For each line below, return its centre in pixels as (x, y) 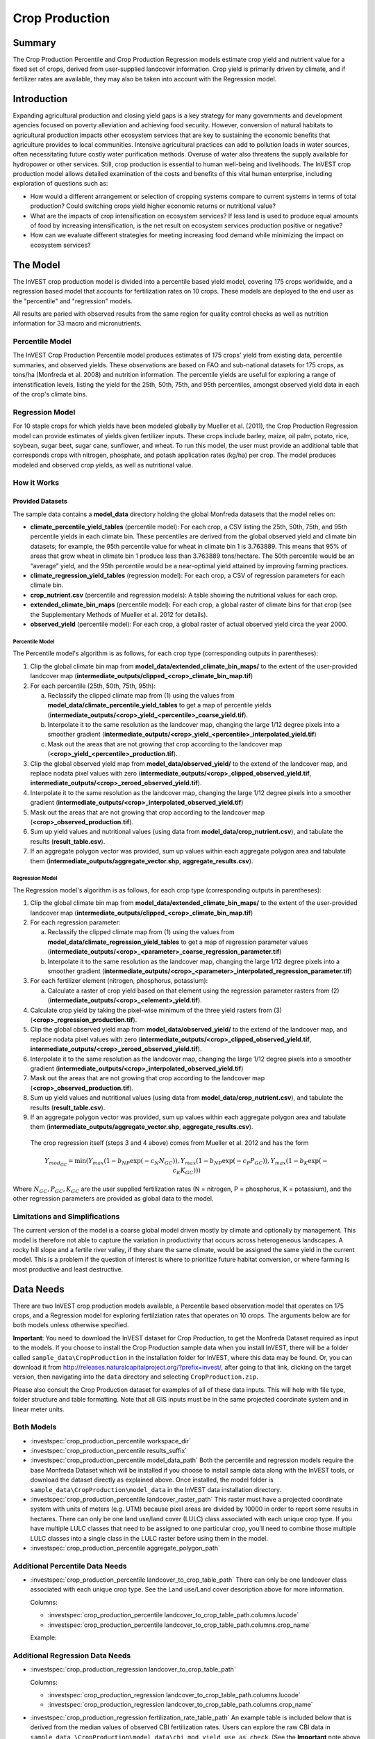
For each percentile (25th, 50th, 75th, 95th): (93, 686)
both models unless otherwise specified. (71, 1325)
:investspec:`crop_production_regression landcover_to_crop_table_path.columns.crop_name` (180, 1705)
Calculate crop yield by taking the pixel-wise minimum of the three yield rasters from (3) (156, 1010)
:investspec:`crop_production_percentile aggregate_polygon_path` (125, 1548)
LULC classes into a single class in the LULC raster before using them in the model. (149, 1538)
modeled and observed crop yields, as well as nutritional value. (103, 465)
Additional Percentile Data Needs (70, 1566)
